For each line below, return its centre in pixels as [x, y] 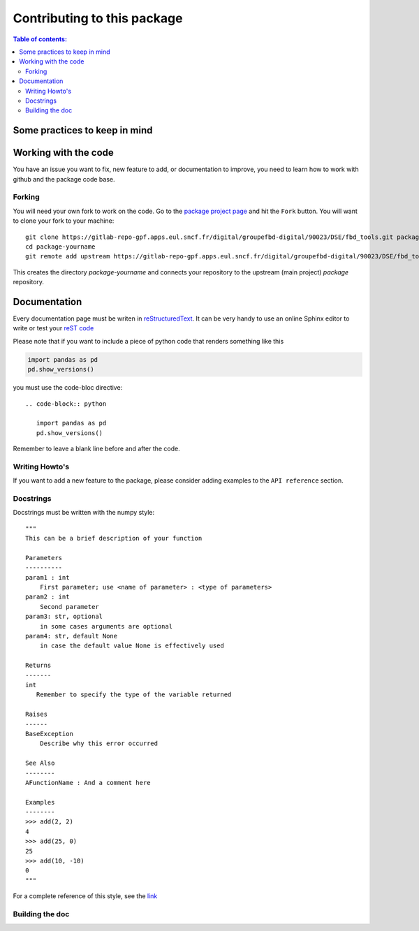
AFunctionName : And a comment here [88, 783]
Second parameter [69, 607]
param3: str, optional [64, 617]
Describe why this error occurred [99, 743]
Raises [37, 714]
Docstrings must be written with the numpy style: [84, 513]
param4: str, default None [72, 636]
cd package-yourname [60, 247]
